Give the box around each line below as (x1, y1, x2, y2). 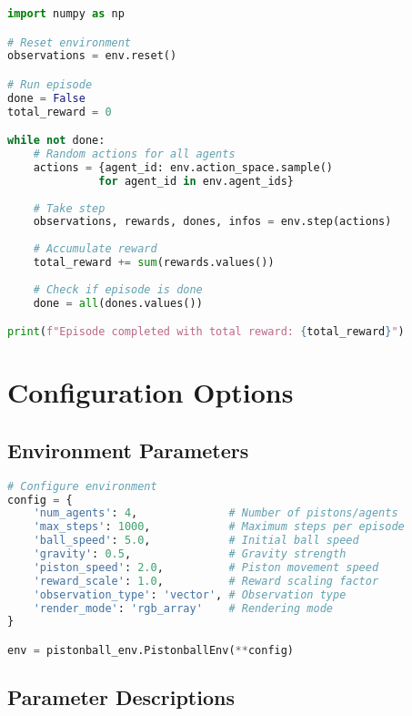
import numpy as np (7, 7, 125, 20)
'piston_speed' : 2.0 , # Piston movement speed (33, 560, 379, 574)
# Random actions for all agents (33, 148, 236, 161)
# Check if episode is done (33, 282, 203, 296)
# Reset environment (7, 36, 132, 49)
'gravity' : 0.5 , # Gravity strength (33, 547, 347, 561)
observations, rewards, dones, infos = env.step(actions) (33, 215, 392, 229)
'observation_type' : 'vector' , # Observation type (33, 588, 347, 601)
